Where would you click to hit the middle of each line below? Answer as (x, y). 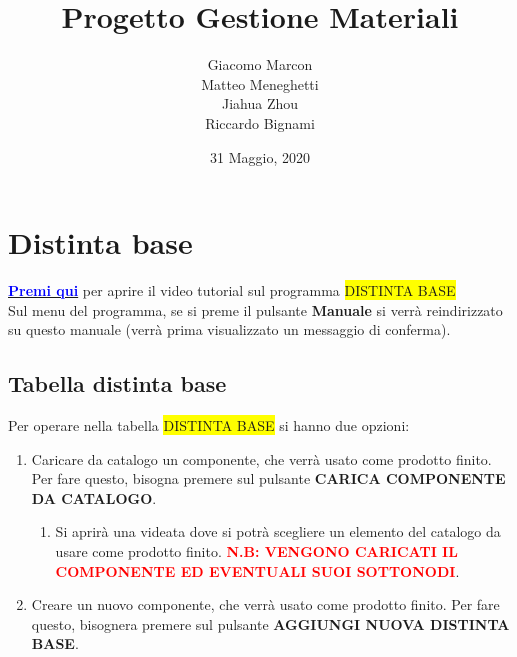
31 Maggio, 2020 (260, 156)
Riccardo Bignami (260, 122)
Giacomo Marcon (260, 64)
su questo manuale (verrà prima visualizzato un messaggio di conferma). (229, 329)
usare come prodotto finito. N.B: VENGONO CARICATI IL (256, 550)
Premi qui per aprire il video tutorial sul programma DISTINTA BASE (232, 290)
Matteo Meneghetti (260, 83)
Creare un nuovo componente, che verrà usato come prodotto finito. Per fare (265, 604)
